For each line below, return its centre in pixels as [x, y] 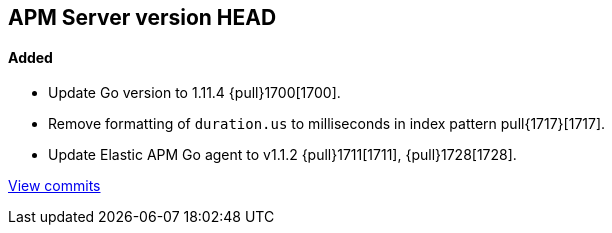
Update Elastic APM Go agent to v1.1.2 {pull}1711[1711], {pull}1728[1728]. [282, 155]
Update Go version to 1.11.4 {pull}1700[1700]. [194, 93]
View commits [54, 186]
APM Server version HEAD [142, 17]
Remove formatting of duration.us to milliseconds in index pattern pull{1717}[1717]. [327, 124]
